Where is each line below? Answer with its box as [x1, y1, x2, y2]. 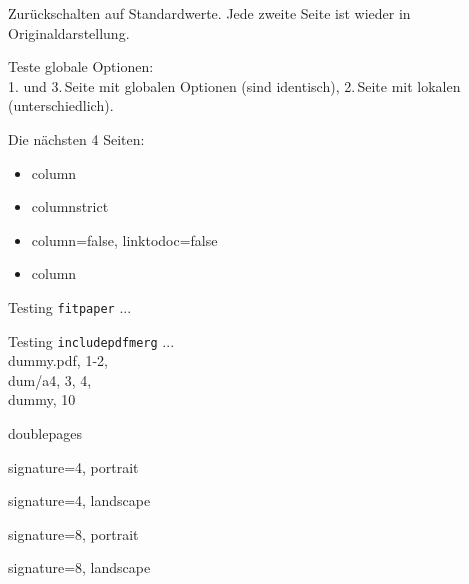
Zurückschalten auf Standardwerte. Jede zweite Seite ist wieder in [8, 3, 411, 23]
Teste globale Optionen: [8, 56, 154, 77]
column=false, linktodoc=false [31, 229, 218, 250]
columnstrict [31, 196, 109, 217]
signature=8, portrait [8, 523, 139, 544]
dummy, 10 [8, 389, 76, 410]
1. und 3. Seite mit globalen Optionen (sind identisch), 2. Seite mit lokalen [8, 75, 461, 96]
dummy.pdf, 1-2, [8, 350, 108, 371]
